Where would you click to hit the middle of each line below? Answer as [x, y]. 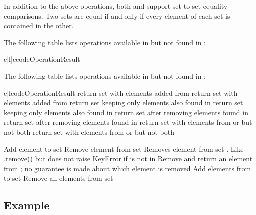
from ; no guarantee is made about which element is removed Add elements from [128, 168]
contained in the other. [39, 26]
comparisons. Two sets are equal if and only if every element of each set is [117, 16]
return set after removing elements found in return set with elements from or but [128, 122]
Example [27, 205]
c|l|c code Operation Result [42, 59]
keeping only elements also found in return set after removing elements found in [126, 112]
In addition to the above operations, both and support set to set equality [116, 6]
